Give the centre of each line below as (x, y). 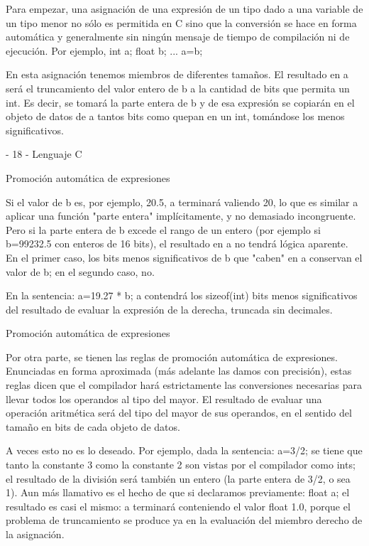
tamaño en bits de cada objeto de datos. (93, 426)
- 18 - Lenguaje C (44, 154)
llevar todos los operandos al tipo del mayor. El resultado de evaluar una (164, 398)
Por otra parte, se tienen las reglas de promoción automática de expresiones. (172, 357)
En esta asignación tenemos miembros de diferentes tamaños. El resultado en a (177, 74)
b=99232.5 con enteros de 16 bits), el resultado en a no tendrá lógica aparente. (177, 243)
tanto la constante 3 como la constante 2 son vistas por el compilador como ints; (181, 465)
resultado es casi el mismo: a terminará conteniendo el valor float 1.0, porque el (178, 506)
